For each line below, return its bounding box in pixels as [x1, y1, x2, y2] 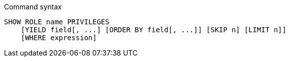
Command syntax [4, 2, 62, 11]
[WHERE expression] [20, 34, 97, 42]
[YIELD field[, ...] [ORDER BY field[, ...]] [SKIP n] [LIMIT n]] [20, 26, 286, 34]
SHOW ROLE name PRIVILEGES [4, 18, 109, 26]
